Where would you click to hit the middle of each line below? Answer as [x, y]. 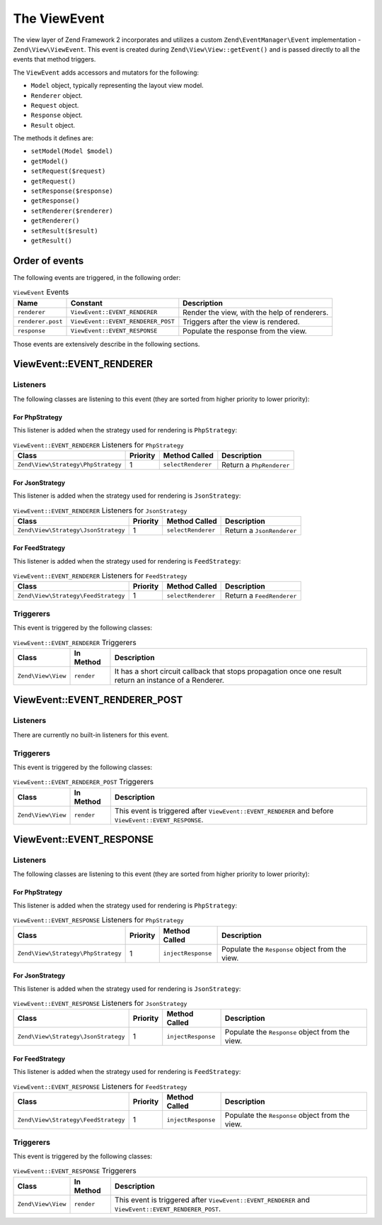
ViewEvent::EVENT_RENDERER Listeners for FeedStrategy [100, 576]
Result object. [53, 125]
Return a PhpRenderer [256, 464]
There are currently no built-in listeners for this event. [91, 734]
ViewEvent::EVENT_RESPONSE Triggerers [75, 1171]
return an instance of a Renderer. [169, 680]
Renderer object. [57, 95]
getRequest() [53, 181]
